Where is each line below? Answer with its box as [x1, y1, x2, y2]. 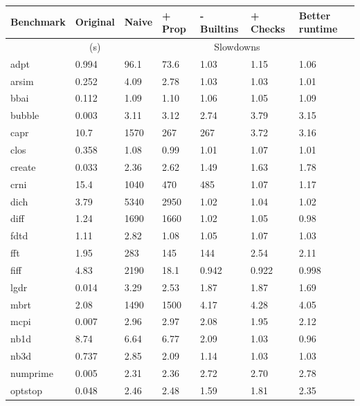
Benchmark [10, 15, 66, 29]
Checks [251, 21, 285, 36]
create [10, 159, 36, 174]
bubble [10, 108, 39, 122]
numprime [10, 365, 53, 380]
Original [75, 15, 115, 29]
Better [298, 8, 331, 22]
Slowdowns [214, 39, 260, 53]
